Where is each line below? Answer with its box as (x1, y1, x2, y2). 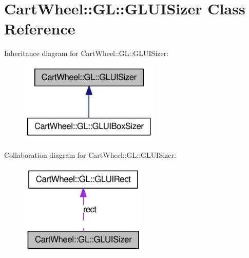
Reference (4, 18, 75, 39)
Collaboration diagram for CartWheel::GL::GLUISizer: (4, 149, 176, 160)
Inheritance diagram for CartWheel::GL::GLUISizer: (4, 48, 169, 59)
